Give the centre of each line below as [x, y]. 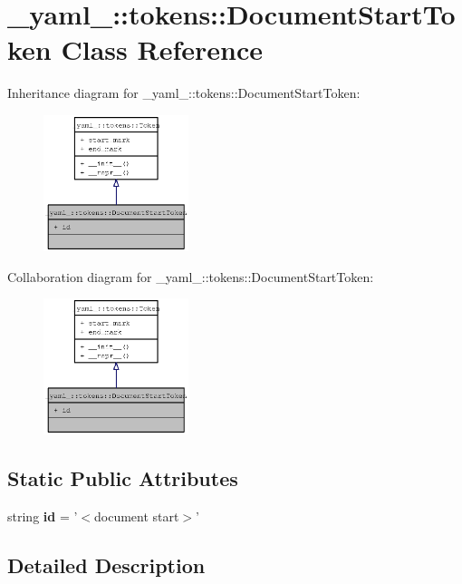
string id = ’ [43, 516]
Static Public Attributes [123, 478]
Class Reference [162, 49]
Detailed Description [106, 565]
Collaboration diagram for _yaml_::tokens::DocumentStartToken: [191, 276]
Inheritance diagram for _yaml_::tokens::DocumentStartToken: [184, 93]
